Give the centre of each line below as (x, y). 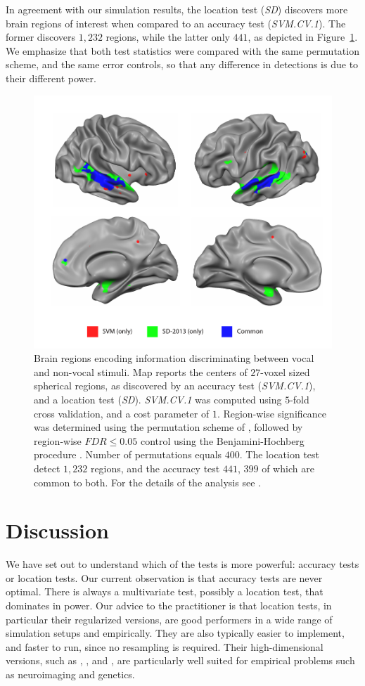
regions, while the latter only (168, 37)
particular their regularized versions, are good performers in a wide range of (169, 619)
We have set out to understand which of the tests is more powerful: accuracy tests (182, 564)
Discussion (57, 530)
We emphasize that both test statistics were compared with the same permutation (182, 50)
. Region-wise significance (271, 413)
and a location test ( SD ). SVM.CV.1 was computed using (158, 399)
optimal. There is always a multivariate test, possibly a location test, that (165, 591)
